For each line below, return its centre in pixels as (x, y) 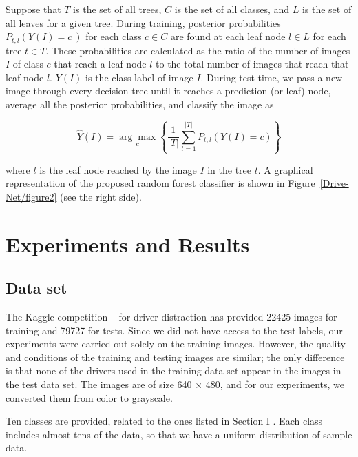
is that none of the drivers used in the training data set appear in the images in (173, 370)
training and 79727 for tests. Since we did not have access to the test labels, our (174, 330)
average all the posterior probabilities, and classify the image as (140, 104)
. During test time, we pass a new (272, 77)
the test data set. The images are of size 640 (99, 384)
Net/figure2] (31, 196)
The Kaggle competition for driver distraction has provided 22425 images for (171, 317)
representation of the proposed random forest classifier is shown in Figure (160, 183)
